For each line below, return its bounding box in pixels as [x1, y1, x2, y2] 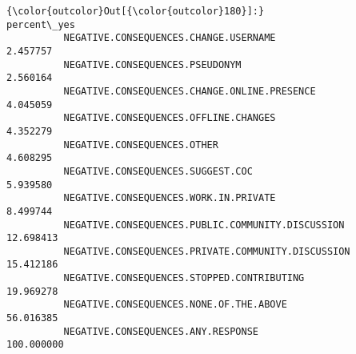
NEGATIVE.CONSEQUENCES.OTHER [63, 139, 218, 151]
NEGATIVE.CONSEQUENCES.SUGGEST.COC [63, 165, 253, 177]
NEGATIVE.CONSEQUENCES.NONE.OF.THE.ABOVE [63, 299, 287, 311]
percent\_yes [6, 18, 75, 30]
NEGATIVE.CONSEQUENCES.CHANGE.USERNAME [63, 32, 276, 44]
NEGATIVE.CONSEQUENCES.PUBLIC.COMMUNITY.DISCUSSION [63, 219, 345, 231]
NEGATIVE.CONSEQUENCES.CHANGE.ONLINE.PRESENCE [63, 85, 316, 97]
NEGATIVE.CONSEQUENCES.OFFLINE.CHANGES [63, 112, 276, 124]
